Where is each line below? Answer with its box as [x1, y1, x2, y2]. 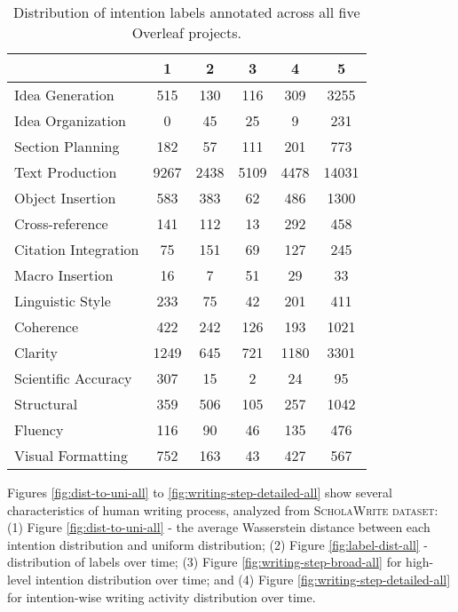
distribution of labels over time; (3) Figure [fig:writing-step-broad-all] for [7, 552, 402, 571]
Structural [14, 393, 78, 414]
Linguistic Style [14, 290, 111, 311]
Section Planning [14, 136, 120, 156]
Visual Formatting [14, 445, 128, 465]
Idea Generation [14, 84, 114, 105]
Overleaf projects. [131, 22, 241, 43]
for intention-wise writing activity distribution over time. [7, 587, 316, 606]
